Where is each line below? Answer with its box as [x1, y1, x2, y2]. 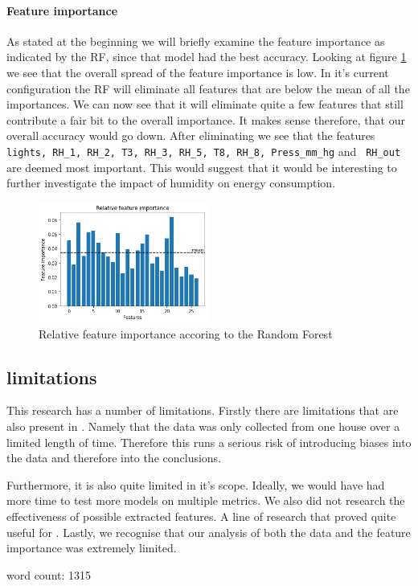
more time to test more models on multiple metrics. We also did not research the [6, 492, 405, 509]
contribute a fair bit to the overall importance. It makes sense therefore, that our [6, 111, 405, 128]
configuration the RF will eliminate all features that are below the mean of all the [6, 80, 410, 96]
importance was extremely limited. [6, 539, 177, 556]
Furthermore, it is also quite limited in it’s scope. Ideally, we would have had [6, 476, 385, 493]
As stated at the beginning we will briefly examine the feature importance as [6, 32, 385, 49]
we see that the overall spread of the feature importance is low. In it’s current [6, 64, 389, 80]
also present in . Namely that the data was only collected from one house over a [6, 417, 400, 434]
